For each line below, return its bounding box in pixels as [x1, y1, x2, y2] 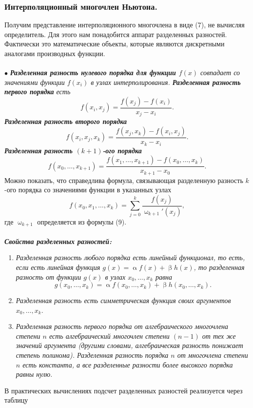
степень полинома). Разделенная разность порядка [16, 350, 169, 360]
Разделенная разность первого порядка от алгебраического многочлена [16, 321, 229, 331]
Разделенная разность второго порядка [4, 116, 127, 126]
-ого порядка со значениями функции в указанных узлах [4, 184, 172, 195]
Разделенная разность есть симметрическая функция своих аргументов [16, 295, 231, 306]
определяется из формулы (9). [37, 216, 127, 226]
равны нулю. [16, 369, 53, 379]
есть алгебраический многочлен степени [49, 330, 170, 341]
